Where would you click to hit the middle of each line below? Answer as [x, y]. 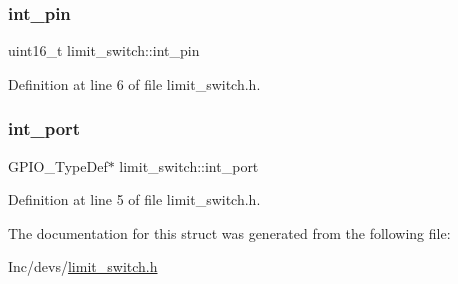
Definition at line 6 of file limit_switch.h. [134, 83]
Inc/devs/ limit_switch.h [83, 266]
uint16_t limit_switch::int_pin [104, 50]
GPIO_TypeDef [58, 165]
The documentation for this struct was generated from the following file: [229, 232]
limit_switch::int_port [189, 165]
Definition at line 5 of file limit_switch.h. [134, 199]
